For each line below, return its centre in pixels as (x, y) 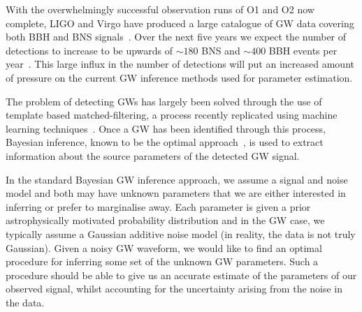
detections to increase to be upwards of (89, 50)
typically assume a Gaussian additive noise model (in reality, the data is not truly (181, 233)
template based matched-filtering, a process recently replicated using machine (172, 115)
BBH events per (303, 50)
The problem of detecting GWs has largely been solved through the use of (164, 101)
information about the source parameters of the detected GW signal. (153, 155)
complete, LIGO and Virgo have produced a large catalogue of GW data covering (180, 23)
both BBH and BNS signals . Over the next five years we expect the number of (176, 37)
